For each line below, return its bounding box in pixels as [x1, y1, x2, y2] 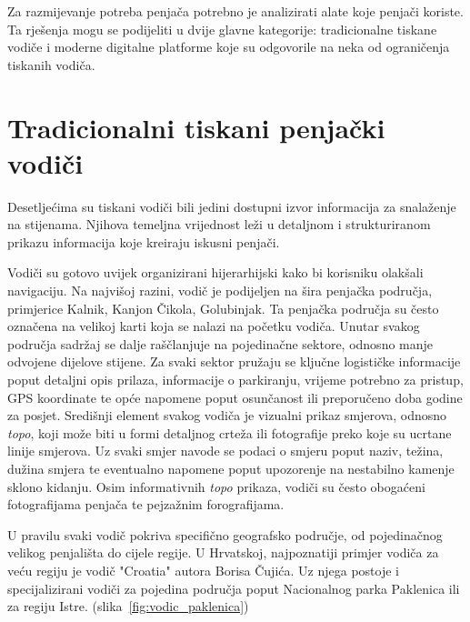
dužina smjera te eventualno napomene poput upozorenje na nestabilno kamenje [7, 459, 455, 477]
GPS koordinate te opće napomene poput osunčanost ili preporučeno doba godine [7, 387, 463, 406]
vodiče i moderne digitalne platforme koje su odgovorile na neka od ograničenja [7, 37, 450, 56]
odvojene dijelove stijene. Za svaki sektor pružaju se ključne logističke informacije [7, 352, 461, 371]
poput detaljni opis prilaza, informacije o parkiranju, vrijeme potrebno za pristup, [7, 370, 464, 389]
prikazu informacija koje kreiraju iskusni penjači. [7, 232, 280, 251]
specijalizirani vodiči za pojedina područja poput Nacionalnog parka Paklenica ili [7, 578, 460, 597]
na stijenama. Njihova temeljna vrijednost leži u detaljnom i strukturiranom [7, 215, 431, 234]
